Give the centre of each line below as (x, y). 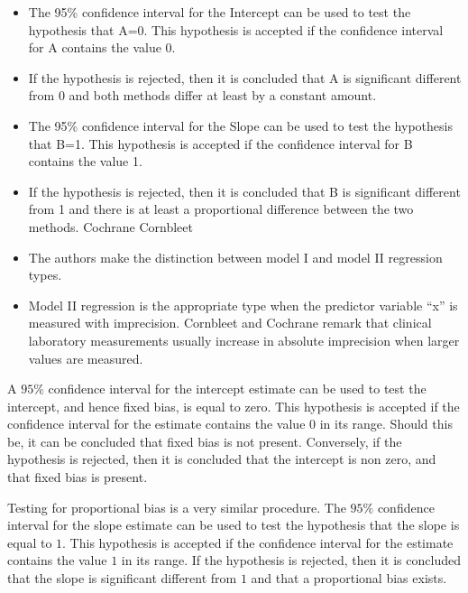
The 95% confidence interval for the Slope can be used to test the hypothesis (240, 125)
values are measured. (86, 358)
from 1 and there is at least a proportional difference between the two (221, 209)
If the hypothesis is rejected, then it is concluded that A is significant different (245, 77)
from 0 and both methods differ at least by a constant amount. (202, 95)
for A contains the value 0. (102, 47)
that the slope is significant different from (122, 578)
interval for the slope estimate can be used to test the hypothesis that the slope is (234, 525)
